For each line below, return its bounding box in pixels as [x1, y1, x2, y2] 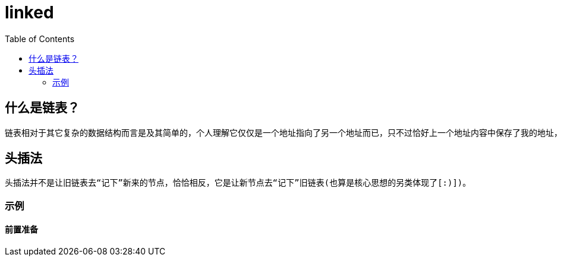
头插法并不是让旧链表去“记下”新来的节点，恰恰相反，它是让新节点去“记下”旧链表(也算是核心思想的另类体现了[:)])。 [5, 178, 471, 188]
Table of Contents [5, 33, 75, 44]
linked [5, 2, 54, 23]
